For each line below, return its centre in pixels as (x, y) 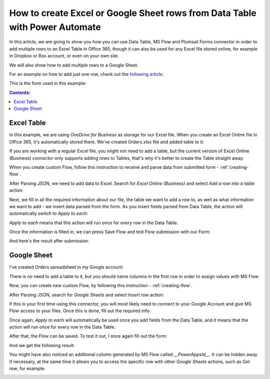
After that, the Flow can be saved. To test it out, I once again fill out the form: (88, 336)
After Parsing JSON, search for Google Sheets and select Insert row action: (87, 295)
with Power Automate (55, 27)
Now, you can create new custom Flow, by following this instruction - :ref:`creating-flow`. (101, 286)
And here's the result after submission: (49, 241)
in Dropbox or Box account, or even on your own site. (64, 56)
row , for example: (27, 369)
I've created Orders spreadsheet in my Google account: (66, 267)
